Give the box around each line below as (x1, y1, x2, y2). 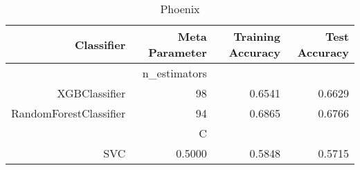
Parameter (148, 44, 207, 60)
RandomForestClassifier (11, 105, 126, 121)
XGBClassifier (57, 85, 126, 101)
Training (233, 28, 280, 44)
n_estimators (142, 65, 207, 81)
